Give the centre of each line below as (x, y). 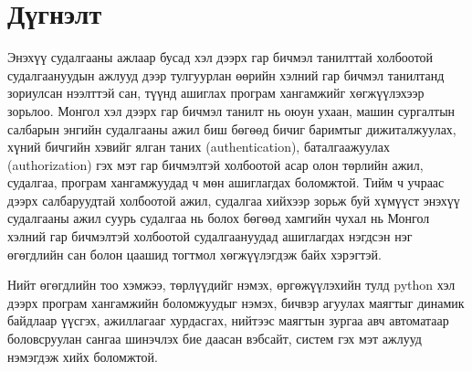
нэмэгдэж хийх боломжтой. (83, 356)
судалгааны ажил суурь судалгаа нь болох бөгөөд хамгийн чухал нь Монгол (219, 218)
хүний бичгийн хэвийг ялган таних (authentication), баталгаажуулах (199, 147)
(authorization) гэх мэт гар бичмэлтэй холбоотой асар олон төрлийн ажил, (215, 164)
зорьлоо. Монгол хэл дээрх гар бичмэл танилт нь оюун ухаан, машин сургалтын (231, 110)
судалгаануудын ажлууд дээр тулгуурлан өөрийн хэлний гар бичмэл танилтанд (226, 74)
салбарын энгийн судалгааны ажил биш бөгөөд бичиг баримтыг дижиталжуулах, (232, 128)
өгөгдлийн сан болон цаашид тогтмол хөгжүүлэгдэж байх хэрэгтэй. (194, 254)
